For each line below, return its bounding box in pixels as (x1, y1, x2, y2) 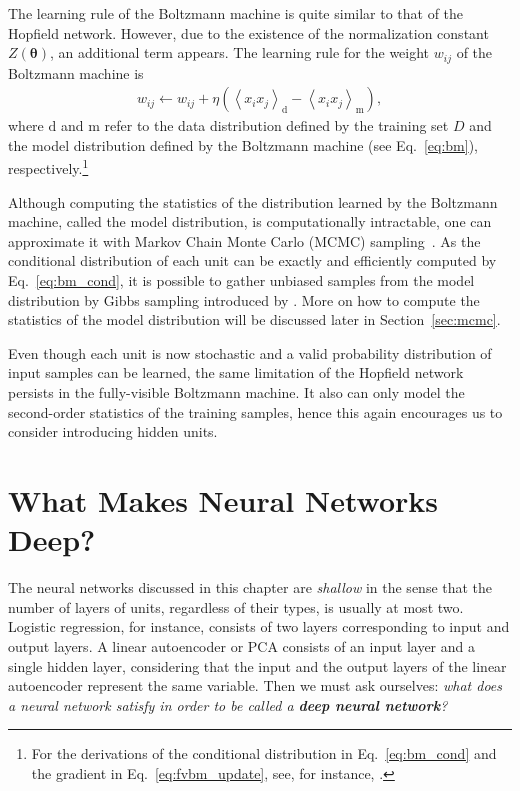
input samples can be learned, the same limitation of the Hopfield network (8, 362, 464, 383)
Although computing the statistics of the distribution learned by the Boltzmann (8, 191, 498, 212)
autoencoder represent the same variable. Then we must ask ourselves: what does (8, 675, 503, 696)
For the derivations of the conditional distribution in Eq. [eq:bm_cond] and (31, 743, 497, 764)
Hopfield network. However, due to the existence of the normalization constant (8, 22, 489, 43)
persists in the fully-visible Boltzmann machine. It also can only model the (8, 382, 465, 403)
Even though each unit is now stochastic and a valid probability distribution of (8, 342, 492, 363)
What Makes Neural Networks (8, 480, 439, 521)
